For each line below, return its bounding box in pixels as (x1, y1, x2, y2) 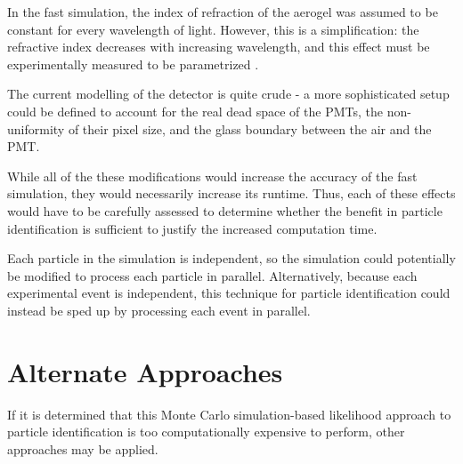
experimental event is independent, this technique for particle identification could (7, 284, 451, 302)
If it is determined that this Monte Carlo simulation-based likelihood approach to (7, 404, 451, 423)
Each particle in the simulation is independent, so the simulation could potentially (7, 249, 456, 268)
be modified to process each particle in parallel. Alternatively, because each (7, 266, 418, 284)
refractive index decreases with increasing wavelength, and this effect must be (7, 37, 430, 56)
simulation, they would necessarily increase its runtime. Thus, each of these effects (7, 184, 456, 203)
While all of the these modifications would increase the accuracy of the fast (7, 166, 418, 185)
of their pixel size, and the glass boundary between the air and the (68, 119, 432, 138)
